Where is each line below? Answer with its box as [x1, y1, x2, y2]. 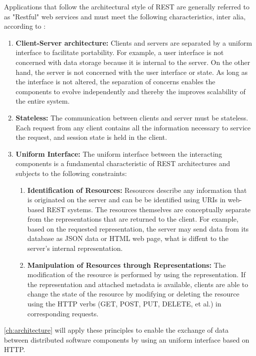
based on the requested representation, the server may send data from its [27, 223, 249, 234]
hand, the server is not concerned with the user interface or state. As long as [15, 66, 248, 77]
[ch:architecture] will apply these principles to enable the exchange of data [4, 325, 229, 335]
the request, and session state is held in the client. [15, 132, 167, 142]
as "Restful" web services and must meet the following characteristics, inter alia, [4, 11, 246, 21]
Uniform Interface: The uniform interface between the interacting [15, 148, 222, 159]
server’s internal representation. [27, 243, 123, 253]
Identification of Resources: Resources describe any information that [27, 184, 247, 195]
